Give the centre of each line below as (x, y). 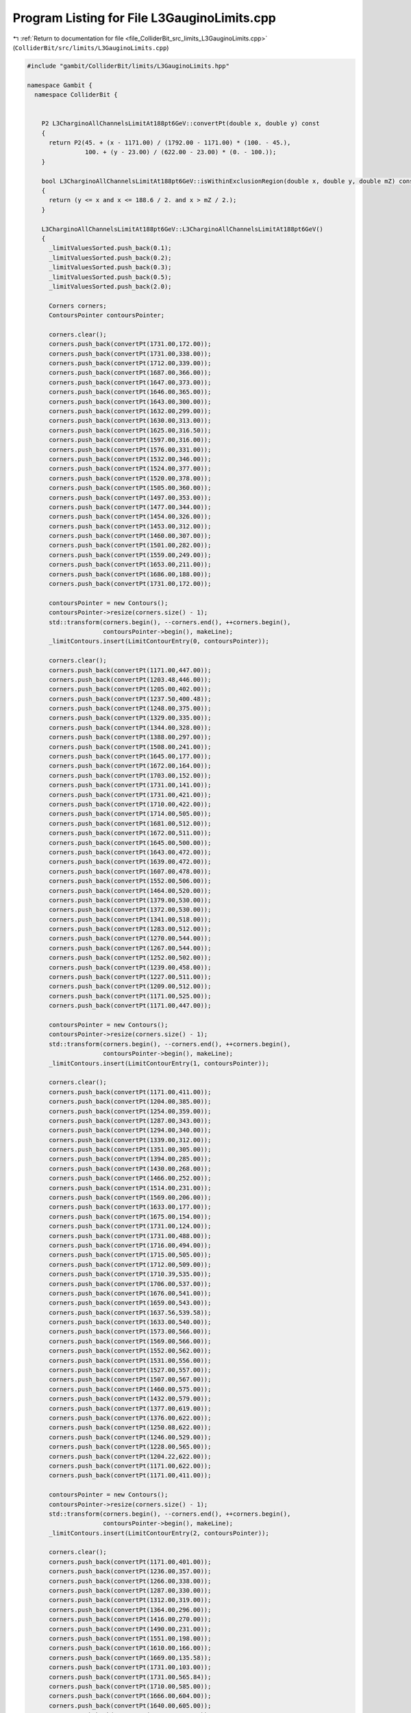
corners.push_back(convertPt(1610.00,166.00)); (130, 1648)
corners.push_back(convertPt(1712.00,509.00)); (130, 1265)
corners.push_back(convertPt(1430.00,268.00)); (130, 1169)
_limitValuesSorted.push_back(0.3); (110, 268)
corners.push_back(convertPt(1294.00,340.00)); (130, 1130)
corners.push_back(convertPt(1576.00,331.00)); (130, 449)
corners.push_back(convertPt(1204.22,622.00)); (130, 1456)
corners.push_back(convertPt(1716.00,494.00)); (130, 1245)
